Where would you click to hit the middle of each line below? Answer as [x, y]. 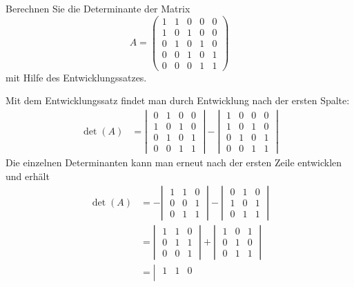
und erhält [28, 176]
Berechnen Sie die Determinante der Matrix [98, 8]
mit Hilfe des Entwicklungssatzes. [76, 77]
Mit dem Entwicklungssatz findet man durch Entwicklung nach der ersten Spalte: [178, 100]
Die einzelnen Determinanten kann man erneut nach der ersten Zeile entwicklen [174, 162]
